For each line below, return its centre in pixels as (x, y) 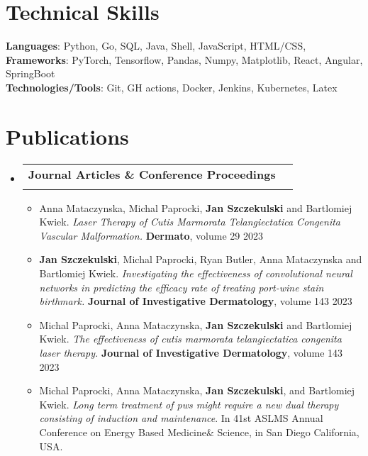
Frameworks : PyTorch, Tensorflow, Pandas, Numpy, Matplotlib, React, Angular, (184, 59)
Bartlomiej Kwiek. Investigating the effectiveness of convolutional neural (196, 273)
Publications (67, 136)
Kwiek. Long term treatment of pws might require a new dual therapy (189, 404)
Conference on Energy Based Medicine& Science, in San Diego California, (199, 432)
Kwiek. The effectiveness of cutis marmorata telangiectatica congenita (190, 339)
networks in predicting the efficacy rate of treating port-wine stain (182, 287)
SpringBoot (30, 73)
